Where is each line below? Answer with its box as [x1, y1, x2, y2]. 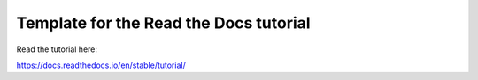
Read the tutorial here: [16, 44, 97, 55]
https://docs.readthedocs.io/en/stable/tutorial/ [16, 60, 186, 70]
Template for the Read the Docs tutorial [16, 13, 311, 33]
